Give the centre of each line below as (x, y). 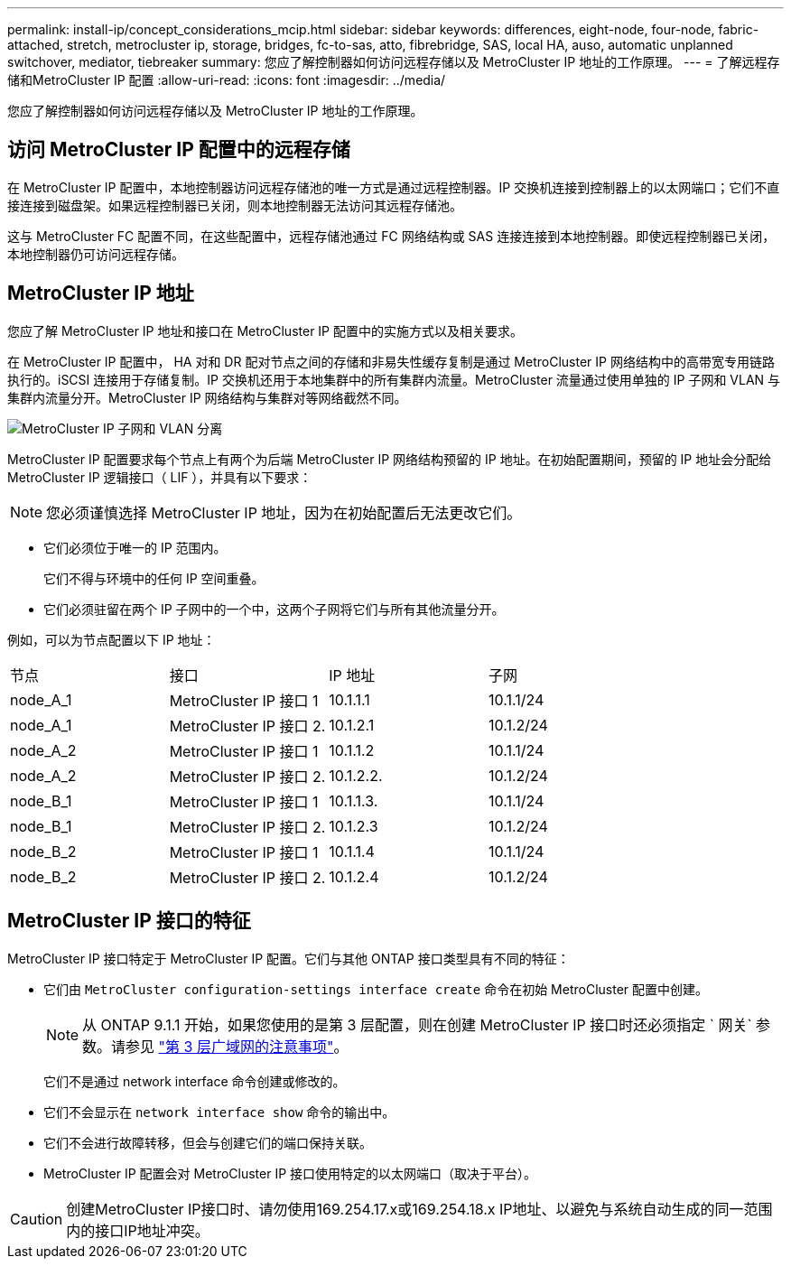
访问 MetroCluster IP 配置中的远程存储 (179, 150)
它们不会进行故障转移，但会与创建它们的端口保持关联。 (208, 1142)
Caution (37, 1219)
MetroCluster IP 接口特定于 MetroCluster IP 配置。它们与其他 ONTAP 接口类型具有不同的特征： (288, 958)
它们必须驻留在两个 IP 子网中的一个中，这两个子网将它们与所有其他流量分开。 (274, 609)
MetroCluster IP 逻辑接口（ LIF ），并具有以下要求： (160, 477)
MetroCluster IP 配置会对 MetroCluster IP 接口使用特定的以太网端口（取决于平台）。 (290, 1173)
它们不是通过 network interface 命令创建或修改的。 (195, 1081)
